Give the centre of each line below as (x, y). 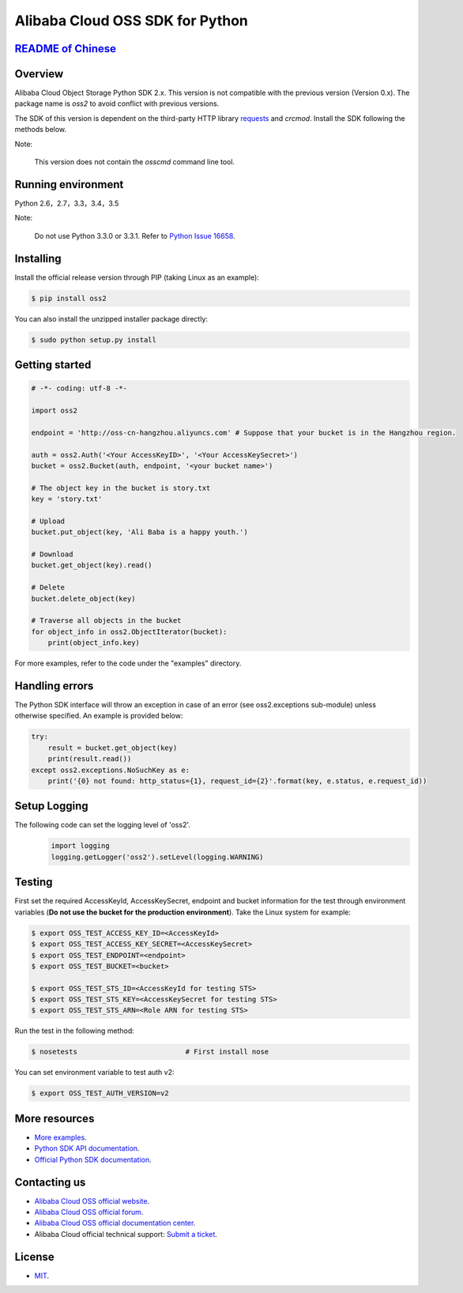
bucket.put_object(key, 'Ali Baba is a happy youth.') (139, 532)
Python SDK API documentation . (87, 1148)
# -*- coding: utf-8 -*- (79, 388)
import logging (80, 846)
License (34, 1257)
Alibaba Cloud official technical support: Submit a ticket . (126, 1234)
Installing (38, 258)
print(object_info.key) (94, 643)
